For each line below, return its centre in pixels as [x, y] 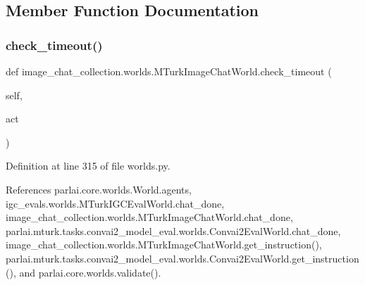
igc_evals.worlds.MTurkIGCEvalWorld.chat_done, [115, 203]
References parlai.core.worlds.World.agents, [99, 189]
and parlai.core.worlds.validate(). [90, 272]
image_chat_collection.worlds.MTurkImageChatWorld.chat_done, [149, 217]
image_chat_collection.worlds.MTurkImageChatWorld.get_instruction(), [164, 245]
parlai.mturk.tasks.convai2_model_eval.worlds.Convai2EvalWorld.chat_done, [173, 230]
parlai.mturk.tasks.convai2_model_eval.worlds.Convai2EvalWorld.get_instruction [182, 258]
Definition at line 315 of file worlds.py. [88, 166]
